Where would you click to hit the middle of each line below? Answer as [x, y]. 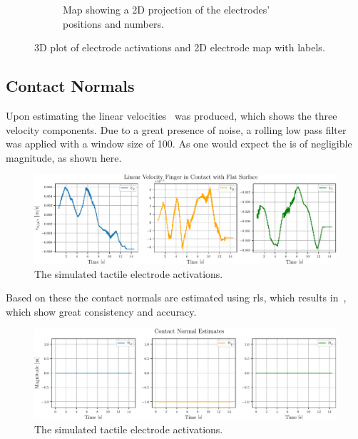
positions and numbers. [113, 23]
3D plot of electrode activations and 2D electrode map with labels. [180, 47]
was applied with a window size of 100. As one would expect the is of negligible [179, 144]
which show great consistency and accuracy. [101, 311]
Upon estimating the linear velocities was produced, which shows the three [172, 115]
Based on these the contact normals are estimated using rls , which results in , [176, 298]
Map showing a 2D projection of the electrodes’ [167, 9]
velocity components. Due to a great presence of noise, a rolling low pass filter [176, 129]
